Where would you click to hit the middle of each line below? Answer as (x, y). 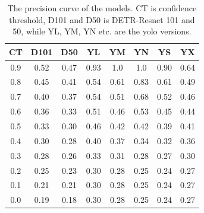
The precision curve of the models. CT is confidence (102, 8)
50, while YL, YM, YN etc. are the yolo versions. (102, 31)
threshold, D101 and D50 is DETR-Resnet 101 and (102, 19)
